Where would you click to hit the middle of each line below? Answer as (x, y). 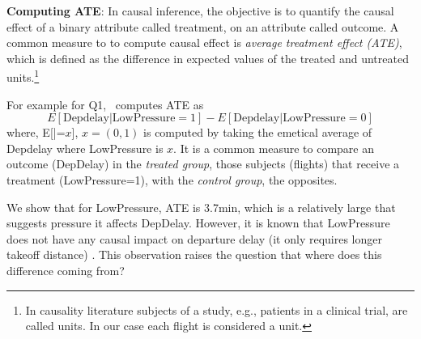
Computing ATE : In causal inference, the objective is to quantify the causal (200, 11)
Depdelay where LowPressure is (85, 148)
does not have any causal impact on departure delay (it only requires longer (194, 238)
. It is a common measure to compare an (274, 148)
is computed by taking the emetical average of (258, 132)
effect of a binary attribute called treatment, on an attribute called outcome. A (203, 26)
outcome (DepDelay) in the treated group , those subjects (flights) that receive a (203, 164)
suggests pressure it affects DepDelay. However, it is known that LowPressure (198, 223)
